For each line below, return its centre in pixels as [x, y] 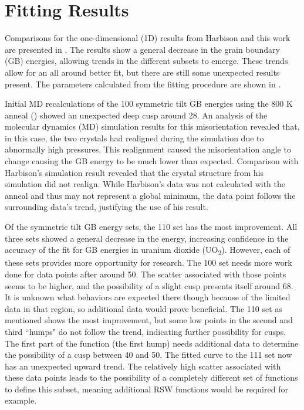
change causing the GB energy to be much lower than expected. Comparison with [152, 161]
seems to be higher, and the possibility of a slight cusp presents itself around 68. [149, 285]
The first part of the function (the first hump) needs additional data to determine [152, 343]
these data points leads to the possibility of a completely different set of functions [151, 377]
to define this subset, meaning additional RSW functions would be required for [146, 389]
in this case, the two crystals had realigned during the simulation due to [134, 138]
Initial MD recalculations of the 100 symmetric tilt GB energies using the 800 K [149, 104]
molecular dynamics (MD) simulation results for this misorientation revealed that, [152, 126]
